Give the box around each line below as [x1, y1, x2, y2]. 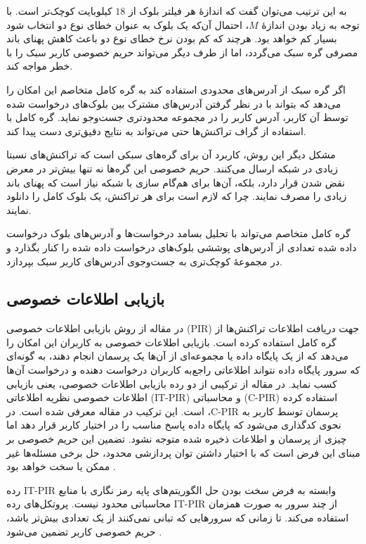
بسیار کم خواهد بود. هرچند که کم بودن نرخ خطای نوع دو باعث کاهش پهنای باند [6, 31, 337, 46]
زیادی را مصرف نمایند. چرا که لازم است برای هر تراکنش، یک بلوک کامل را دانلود [6, 189, 347, 203]
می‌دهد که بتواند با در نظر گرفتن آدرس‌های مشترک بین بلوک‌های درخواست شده [6, 96, 341, 110]
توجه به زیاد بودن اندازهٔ [261, 17, 360, 32]
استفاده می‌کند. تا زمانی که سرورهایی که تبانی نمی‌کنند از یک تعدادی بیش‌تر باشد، [6, 510, 349, 525]
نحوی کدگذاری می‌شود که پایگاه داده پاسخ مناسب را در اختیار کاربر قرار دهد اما [6, 417, 341, 432]
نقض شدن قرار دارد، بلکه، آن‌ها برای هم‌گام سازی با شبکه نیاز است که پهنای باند [6, 175, 345, 189]
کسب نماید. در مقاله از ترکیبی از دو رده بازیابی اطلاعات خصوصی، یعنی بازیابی [6, 376, 337, 391]
